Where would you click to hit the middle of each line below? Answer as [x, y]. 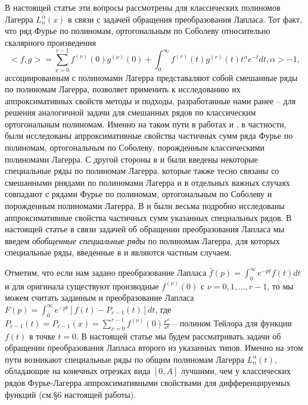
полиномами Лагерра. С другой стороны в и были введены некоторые [131, 159]
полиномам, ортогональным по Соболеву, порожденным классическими [135, 147]
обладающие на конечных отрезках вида [78, 371]
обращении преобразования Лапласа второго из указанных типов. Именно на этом [154, 348]
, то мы [280, 286]
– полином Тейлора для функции [232, 323]
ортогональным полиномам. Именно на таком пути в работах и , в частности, [146, 124]
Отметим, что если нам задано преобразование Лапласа [106, 272]
